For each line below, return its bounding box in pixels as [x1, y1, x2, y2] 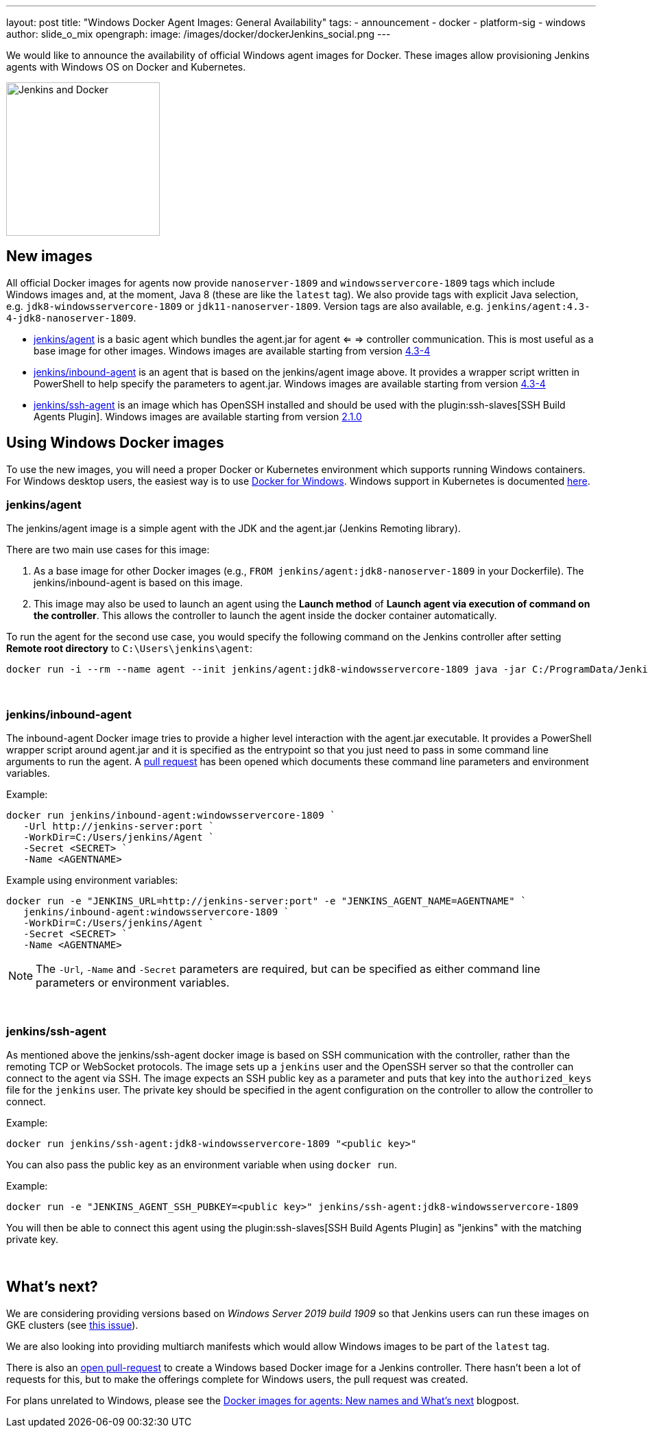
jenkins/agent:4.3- [485, 300, 590, 312]
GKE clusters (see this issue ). [6, 1318, 139, 1331]
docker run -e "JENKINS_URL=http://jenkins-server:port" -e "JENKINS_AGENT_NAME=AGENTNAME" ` [6, 895, 527, 907]
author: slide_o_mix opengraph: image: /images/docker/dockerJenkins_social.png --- [6, 28, 391, 40]
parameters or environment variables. [36, 976, 230, 990]
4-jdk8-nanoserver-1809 [6, 312, 134, 324]
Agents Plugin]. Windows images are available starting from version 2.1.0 [34, 410, 362, 422]
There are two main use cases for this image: [6, 544, 210, 556]
